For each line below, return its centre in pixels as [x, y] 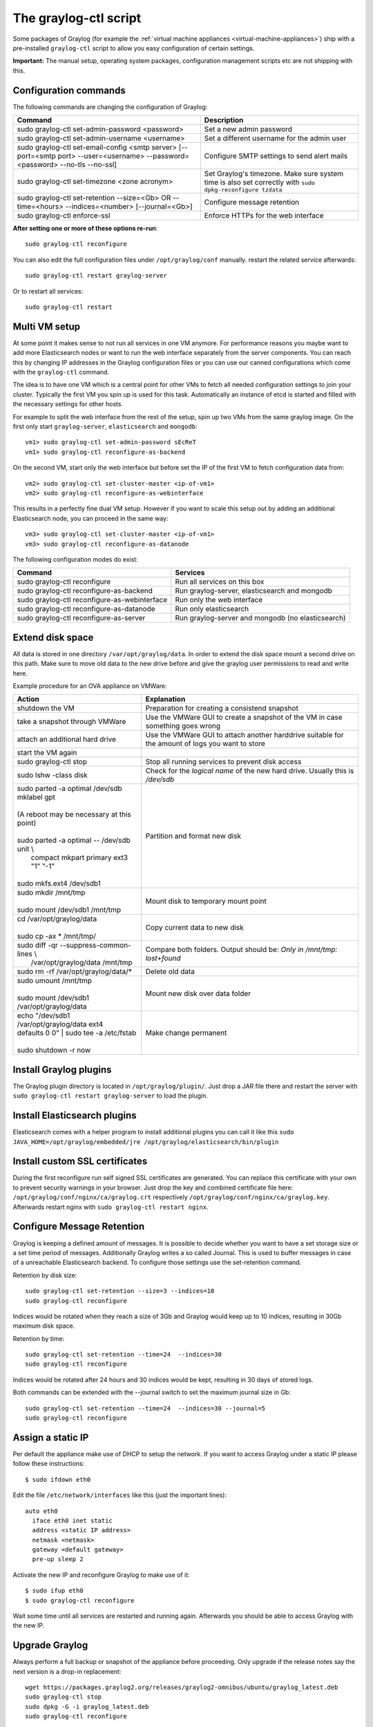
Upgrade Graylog [50, 1645]
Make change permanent [186, 1033]
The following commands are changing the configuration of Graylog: [110, 106]
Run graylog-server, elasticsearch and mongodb [254, 591]
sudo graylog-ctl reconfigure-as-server [81, 618]
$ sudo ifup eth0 [54, 1591]
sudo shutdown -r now [54, 1050]
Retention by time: [39, 1338]
